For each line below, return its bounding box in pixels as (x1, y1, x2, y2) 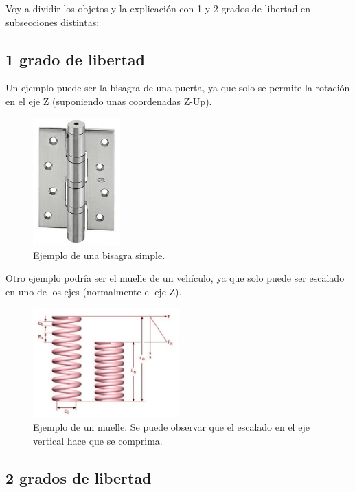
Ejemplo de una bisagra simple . (33, 247, 165, 262)
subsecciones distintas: (5, 14, 100, 29)
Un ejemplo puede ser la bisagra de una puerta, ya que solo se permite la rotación (5, 80, 350, 95)
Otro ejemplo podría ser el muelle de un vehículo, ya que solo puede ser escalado (5, 271, 345, 285)
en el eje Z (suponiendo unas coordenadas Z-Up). (5, 93, 212, 108)
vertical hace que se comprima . (33, 433, 163, 447)
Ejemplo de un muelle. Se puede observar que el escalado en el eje (33, 420, 310, 434)
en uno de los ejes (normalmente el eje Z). (5, 284, 182, 298)
